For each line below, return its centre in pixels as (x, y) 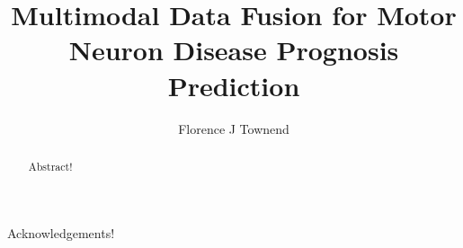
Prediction (234, 85)
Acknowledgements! (61, 232)
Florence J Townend (234, 128)
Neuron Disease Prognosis (234, 50)
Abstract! (50, 166)
